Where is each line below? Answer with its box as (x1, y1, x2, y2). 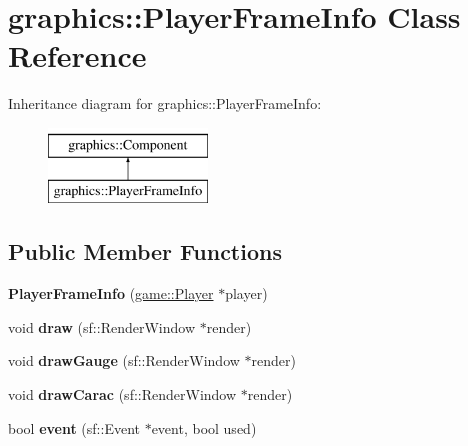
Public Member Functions (8, 236, 282, 267)
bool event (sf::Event (8, 417, 140, 438)
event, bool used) (151, 417, 257, 438)
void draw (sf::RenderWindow (8, 316, 196, 337)
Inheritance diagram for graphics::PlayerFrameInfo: (8, 93, 322, 114)
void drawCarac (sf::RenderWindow (8, 384, 237, 405)
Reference (8, 35, 147, 76)
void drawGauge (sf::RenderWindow (8, 350, 240, 371)
